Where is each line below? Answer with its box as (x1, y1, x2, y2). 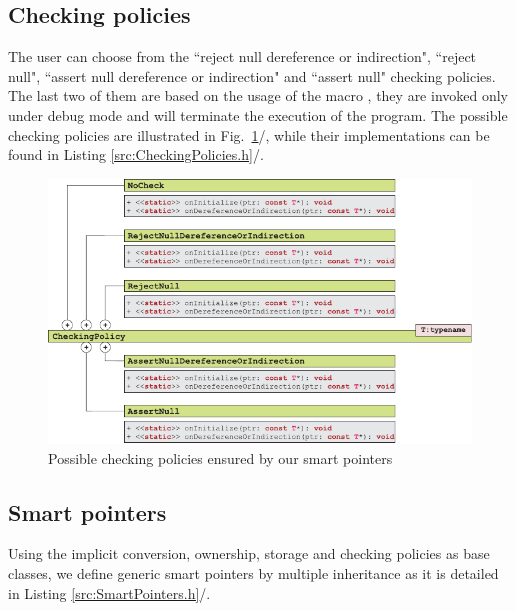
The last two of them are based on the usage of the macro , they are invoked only (8, 85, 509, 106)
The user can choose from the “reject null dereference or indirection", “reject (8, 46, 477, 67)
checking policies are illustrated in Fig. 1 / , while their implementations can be (8, 124, 490, 145)
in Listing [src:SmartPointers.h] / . (8, 582, 211, 603)
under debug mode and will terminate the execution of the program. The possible (8, 104, 508, 125)
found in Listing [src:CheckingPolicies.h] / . (8, 144, 264, 165)
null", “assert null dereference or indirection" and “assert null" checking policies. (8, 65, 496, 86)
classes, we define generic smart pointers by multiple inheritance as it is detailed (8, 562, 499, 583)
